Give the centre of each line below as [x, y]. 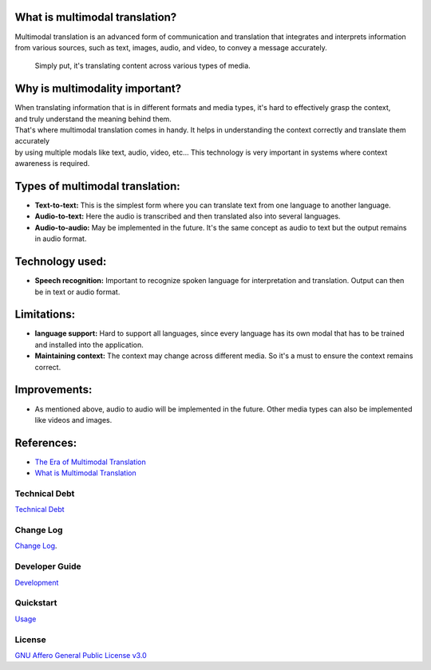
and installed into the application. [89, 345]
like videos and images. [73, 420]
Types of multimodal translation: [98, 186]
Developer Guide [48, 566]
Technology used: [61, 262]
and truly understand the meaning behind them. [93, 119]
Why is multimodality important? [98, 89]
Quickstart [36, 603]
